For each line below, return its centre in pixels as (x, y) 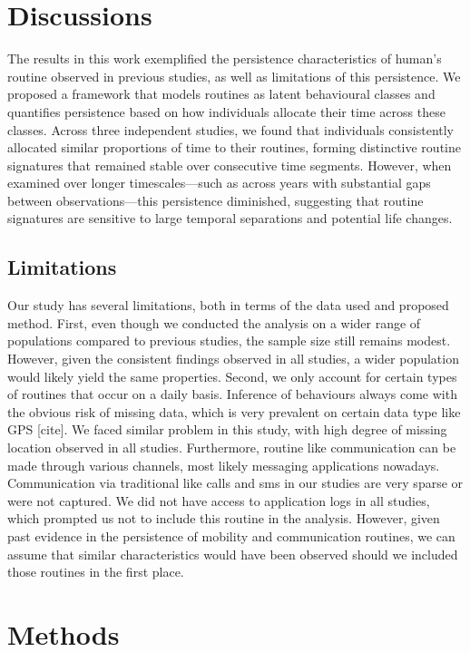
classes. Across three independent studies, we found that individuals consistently (231, 129)
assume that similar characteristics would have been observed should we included (233, 554)
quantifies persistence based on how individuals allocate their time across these (226, 111)
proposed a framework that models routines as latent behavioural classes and (221, 94)
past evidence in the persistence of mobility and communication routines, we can (231, 535)
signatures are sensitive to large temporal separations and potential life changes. (230, 218)
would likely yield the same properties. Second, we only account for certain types (232, 376)
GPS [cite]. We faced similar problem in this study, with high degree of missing (227, 429)
